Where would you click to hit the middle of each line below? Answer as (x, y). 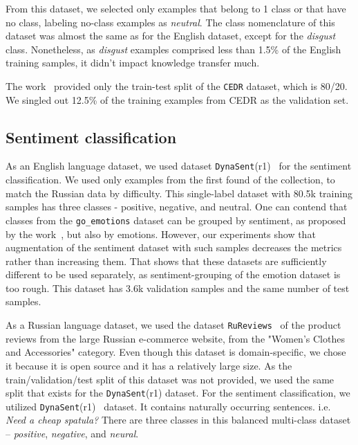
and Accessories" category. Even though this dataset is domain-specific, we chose (176, 352)
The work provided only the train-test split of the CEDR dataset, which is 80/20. (177, 85)
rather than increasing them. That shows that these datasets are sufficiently (166, 261)
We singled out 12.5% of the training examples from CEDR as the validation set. (177, 99)
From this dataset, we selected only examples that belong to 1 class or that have (176, 8)
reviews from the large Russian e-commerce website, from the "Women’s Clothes (175, 338)
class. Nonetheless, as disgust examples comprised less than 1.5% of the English (173, 49)
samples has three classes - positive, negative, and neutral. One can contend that (177, 207)
